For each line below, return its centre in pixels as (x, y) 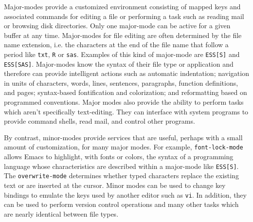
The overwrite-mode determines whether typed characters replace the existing (121, 176)
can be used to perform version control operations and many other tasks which (121, 204)
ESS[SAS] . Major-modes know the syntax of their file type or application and (119, 64)
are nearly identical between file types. (61, 213)
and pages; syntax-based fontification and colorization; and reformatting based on (126, 92)
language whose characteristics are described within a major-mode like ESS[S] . (121, 166)
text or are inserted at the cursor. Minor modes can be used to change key (115, 185)
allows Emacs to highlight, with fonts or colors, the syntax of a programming (119, 157)
